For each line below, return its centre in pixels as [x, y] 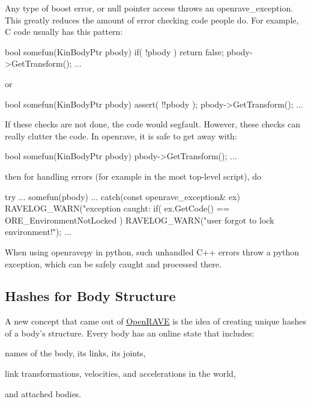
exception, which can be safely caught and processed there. [113, 263]
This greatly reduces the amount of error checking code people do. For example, [152, 20]
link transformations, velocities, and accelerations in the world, [120, 373]
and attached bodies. [43, 393]
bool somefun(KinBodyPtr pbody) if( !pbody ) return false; [114, 51]
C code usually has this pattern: [64, 32]
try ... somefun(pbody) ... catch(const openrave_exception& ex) [122, 196]
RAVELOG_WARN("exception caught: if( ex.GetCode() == [117, 208]
